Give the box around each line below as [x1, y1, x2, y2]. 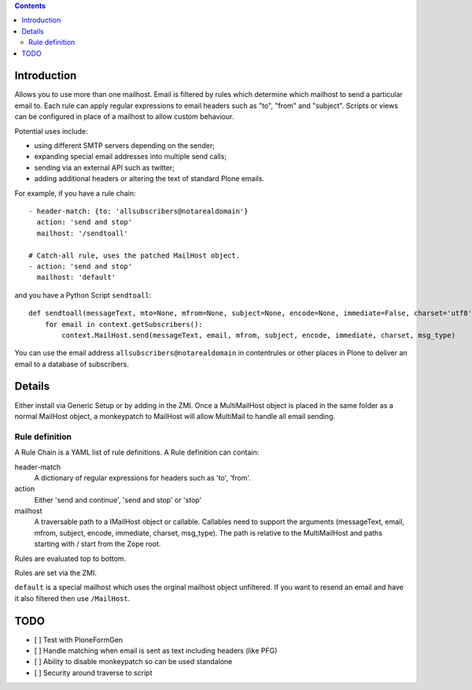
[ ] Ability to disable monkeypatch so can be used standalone [34, 657, 233, 666]
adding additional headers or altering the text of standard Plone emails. [34, 174, 265, 184]
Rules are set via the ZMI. [14, 568, 98, 578]
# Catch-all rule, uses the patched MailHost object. [28, 250, 240, 260]
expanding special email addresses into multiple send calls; [34, 152, 227, 161]
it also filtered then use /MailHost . [14, 593, 131, 603]
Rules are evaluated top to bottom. [14, 554, 127, 563]
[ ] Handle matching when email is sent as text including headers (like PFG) [34, 646, 278, 655]
